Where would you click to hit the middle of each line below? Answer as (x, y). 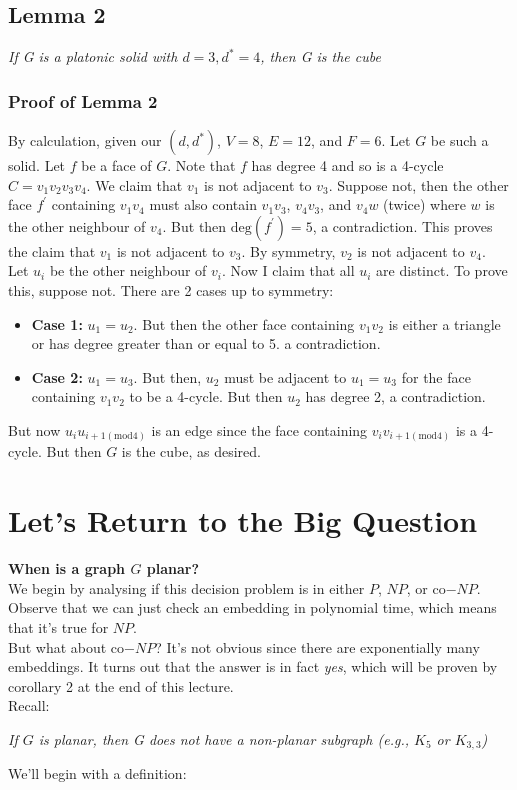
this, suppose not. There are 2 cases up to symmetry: (171, 289)
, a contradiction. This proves (402, 225)
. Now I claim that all (288, 270)
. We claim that (134, 184)
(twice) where (424, 204)
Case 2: (57, 376)
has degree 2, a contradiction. (395, 396)
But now (34, 429)
